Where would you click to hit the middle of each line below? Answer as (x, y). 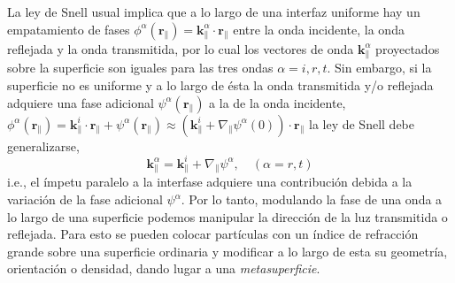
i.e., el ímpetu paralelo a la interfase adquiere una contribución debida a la (210, 182)
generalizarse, (43, 145)
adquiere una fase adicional (81, 102)
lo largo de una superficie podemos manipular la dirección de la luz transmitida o (227, 216)
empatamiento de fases (69, 29)
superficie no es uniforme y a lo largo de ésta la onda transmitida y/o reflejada (220, 84)
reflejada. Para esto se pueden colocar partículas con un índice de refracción (213, 234)
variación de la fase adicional (85, 199)
